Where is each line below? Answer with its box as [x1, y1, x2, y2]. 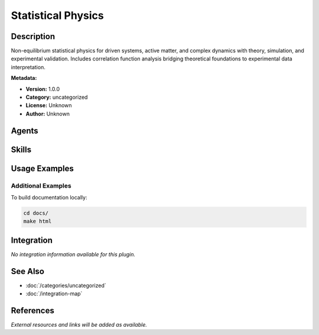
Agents [11, 125, 38, 136]
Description [11, 31, 56, 41]
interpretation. [11, 63, 45, 70]
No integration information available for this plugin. [11, 250, 136, 257]
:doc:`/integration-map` [25, 290, 83, 297]
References [11, 305, 54, 315]
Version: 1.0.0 [25, 85, 60, 92]
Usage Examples [11, 163, 74, 173]
